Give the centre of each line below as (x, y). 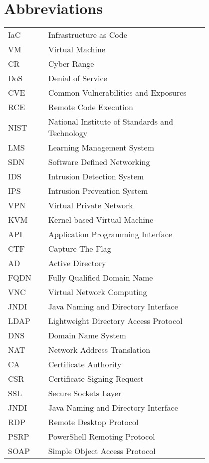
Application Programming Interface (110, 234)
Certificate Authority (85, 364)
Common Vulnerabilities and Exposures (117, 93)
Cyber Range (71, 64)
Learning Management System (101, 148)
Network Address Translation (99, 350)
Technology (68, 133)
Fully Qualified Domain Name (101, 278)
